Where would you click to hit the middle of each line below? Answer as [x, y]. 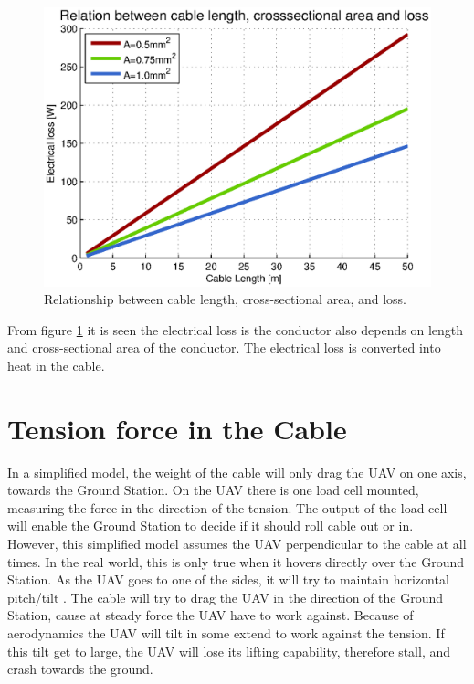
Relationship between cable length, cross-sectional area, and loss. [225, 299]
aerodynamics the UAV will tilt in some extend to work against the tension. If [226, 633]
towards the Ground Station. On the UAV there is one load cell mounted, [213, 490]
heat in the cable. [56, 365]
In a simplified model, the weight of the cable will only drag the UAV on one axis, [237, 472]
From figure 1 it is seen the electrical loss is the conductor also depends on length [236, 329]
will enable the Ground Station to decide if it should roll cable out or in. [211, 526]
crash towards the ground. [80, 669]
